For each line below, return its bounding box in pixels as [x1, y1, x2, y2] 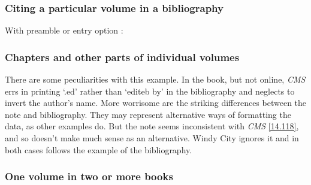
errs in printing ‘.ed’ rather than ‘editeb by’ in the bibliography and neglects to [5, 84, 295, 97]
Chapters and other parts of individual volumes [5, 49, 240, 64]
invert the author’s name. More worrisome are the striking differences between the [5, 96, 307, 109]
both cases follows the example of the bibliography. [5, 143, 192, 156]
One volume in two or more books [5, 169, 173, 184]
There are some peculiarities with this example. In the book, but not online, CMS [5, 73, 306, 86]
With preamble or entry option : [5, 24, 123, 37]
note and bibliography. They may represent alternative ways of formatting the [5, 108, 291, 120]
